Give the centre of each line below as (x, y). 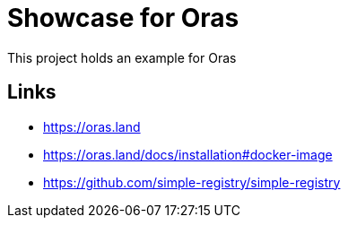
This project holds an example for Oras (122, 57)
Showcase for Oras (123, 18)
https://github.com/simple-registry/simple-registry (192, 182)
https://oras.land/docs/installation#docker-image (188, 154)
